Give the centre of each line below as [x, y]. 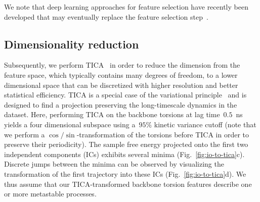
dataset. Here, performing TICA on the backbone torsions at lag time [112, 114]
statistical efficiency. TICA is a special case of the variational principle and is [125, 95]
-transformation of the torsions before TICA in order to [163, 134]
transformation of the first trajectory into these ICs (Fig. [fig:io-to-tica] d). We [125, 173]
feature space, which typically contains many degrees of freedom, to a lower [121, 74]
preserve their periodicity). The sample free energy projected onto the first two [126, 144]
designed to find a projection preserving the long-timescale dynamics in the [121, 104]
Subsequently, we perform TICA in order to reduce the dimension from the [122, 65]
